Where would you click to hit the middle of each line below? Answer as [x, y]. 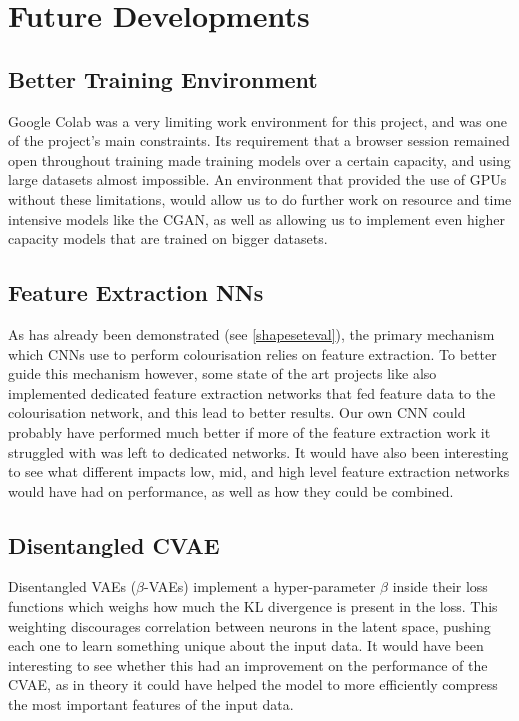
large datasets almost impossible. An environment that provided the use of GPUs [257, 179]
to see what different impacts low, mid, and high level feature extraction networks [259, 471]
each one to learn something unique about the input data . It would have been [246, 645]
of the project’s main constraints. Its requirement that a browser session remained [259, 140]
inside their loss [440, 586]
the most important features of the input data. [151, 704]
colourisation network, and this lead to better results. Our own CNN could [237, 412]
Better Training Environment [163, 78]
